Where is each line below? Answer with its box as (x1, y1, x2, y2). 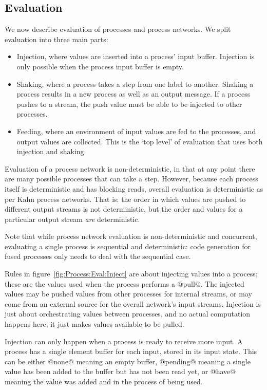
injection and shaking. (16, 146, 86, 157)
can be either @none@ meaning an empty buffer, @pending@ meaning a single (5, 356, 251, 366)
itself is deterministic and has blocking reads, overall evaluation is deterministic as (5, 183, 263, 194)
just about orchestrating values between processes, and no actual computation (5, 308, 251, 319)
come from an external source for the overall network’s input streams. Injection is (5, 298, 261, 309)
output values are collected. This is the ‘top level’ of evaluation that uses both (16, 136, 263, 146)
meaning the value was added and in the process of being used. (5, 376, 203, 387)
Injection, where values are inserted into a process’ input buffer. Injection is (16, 51, 255, 62)
